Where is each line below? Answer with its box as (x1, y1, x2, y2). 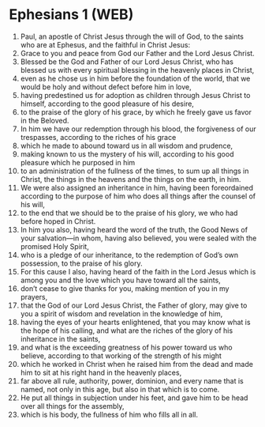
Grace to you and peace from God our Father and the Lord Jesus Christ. (20, 48, 255, 58)
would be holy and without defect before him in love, (20, 81, 192, 92)
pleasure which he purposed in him (20, 157, 136, 167)
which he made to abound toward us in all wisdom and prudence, (20, 141, 233, 150)
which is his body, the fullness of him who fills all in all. (20, 410, 199, 419)
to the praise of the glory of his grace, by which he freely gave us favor (20, 107, 252, 116)
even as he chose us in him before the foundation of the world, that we (20, 74, 251, 83)
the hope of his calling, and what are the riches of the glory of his (20, 326, 233, 335)
